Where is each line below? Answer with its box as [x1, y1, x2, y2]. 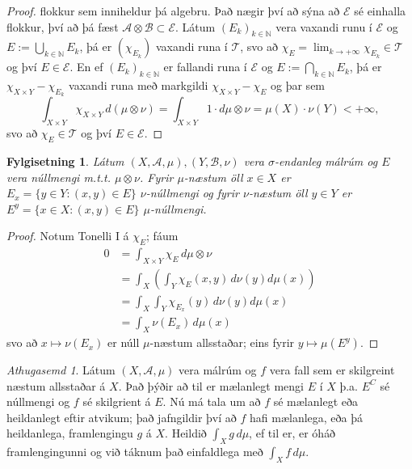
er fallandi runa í [163, 58, 247, 75]
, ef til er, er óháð [249, 425, 336, 442]
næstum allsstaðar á [6, 377, 106, 394]
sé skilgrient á [82, 393, 151, 410]
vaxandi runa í [155, 38, 228, 55]
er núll [107, 334, 140, 351]
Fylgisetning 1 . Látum [6, 152, 124, 169]
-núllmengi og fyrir [145, 184, 239, 201]
